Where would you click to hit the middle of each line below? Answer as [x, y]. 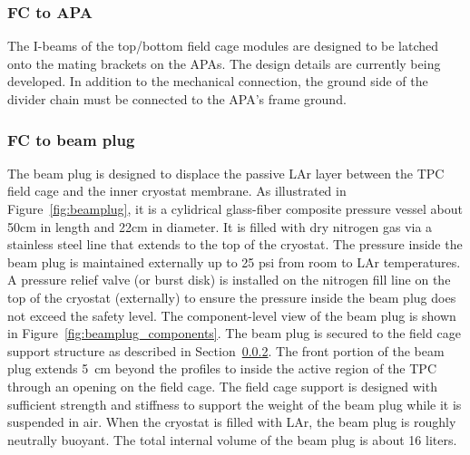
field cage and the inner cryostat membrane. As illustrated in [177, 191]
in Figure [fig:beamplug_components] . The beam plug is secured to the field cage [234, 333]
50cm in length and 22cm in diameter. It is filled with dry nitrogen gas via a [220, 226]
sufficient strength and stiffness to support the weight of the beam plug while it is [235, 404]
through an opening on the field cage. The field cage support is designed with [222, 386]
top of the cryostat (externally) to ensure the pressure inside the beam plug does [232, 297]
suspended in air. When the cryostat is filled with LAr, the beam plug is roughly [232, 422]
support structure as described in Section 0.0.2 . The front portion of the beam [226, 350]
